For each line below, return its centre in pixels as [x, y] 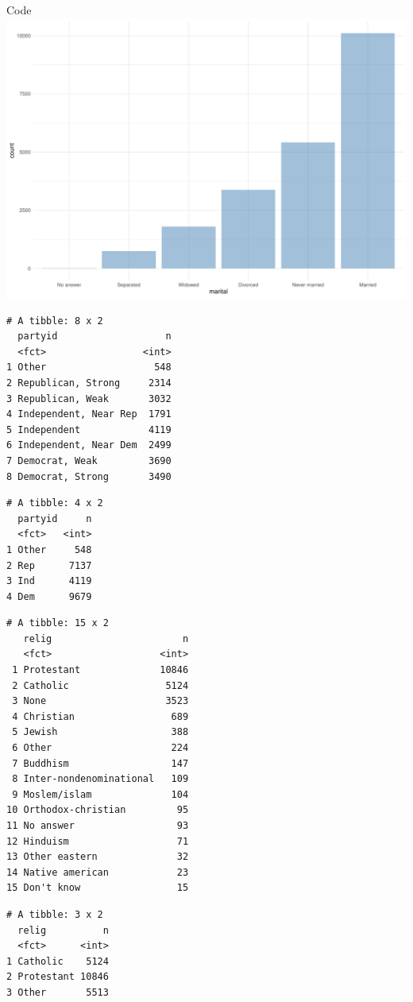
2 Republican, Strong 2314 [89, 383]
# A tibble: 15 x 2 [58, 623]
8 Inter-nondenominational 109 [100, 779]
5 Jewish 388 [100, 732]
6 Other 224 [100, 748]
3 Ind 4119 [49, 581]
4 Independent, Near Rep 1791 [89, 414]
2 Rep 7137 [49, 565]
